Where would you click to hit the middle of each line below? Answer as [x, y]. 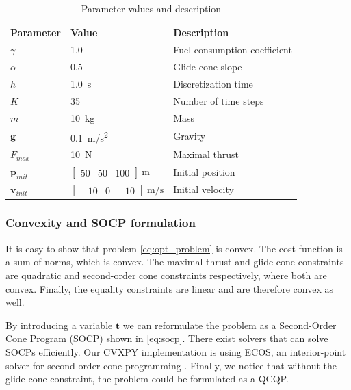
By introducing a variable [59, 325]
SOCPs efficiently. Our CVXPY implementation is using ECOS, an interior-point [176, 351]
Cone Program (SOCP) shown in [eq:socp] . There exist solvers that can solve [167, 338]
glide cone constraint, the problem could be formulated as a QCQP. [147, 379]
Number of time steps [219, 100]
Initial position [204, 171]
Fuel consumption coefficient [233, 50]
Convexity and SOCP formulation [101, 223]
